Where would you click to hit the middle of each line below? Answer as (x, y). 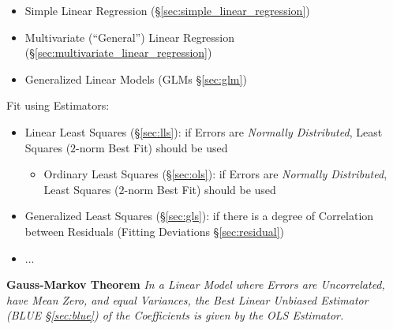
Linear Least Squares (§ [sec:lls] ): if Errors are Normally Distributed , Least (204, 131)
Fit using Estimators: (58, 105)
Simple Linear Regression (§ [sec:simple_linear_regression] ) (167, 10)
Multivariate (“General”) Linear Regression (130, 37)
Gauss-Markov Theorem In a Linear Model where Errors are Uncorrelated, (196, 284)
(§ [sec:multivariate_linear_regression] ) (118, 52)
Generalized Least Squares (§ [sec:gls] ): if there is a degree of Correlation (199, 216)
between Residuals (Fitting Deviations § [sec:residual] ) (155, 231)
